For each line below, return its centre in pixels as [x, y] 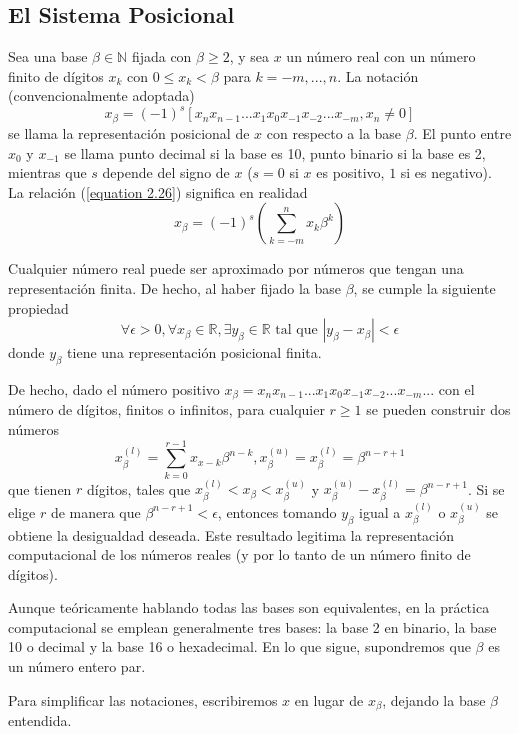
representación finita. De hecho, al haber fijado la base [174, 287]
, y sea [249, 56]
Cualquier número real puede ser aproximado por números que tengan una [236, 268]
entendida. [40, 720]
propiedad [38, 307]
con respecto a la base [334, 132]
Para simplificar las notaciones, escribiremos [143, 699]
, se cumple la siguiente [424, 287]
